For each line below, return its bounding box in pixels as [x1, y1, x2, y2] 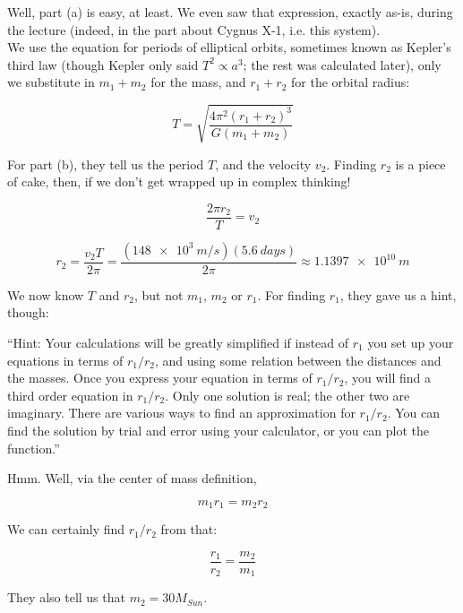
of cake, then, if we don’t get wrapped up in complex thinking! [7, 172, 351, 191]
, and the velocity [215, 154, 312, 173]
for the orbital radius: [291, 73, 410, 91]
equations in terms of [7, 350, 124, 369]
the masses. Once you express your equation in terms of [7, 368, 313, 387]
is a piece [395, 154, 446, 173]
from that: [160, 520, 218, 539]
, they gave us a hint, [339, 285, 457, 304]
